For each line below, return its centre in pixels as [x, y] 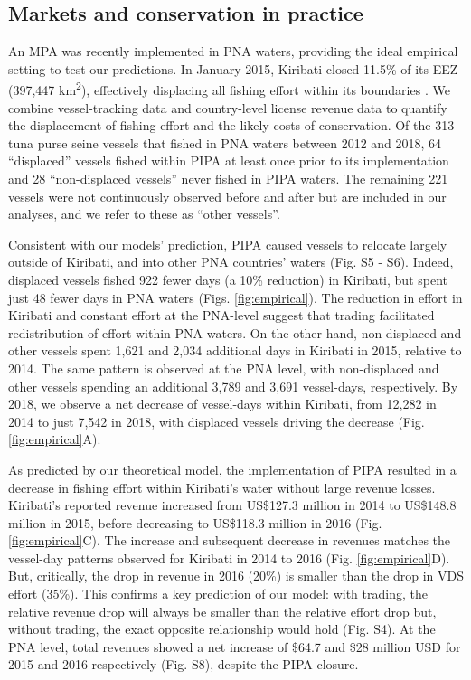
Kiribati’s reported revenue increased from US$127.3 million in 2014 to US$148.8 [232, 505]
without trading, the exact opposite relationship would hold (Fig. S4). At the [222, 629]
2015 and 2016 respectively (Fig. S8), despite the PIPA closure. [184, 664]
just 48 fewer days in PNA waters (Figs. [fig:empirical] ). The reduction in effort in [235, 297]
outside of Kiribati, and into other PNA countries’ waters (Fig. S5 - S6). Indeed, [231, 262]
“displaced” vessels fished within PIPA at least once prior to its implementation [229, 161]
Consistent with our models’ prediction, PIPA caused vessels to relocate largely [228, 244]
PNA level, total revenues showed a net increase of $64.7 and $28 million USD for [235, 646]
